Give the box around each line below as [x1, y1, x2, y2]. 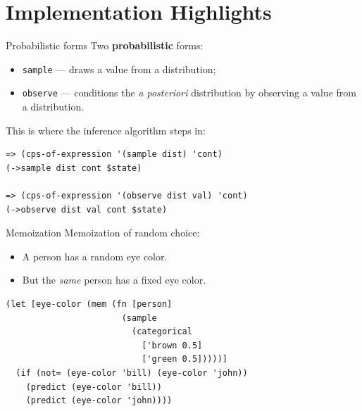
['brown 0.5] [142, 340, 203, 350]
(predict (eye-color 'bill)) [25, 381, 162, 392]
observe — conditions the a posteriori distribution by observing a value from [22, 85, 356, 100]
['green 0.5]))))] [142, 354, 227, 365]
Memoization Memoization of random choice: [6, 225, 200, 240]
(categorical [131, 327, 192, 337]
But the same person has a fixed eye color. [22, 272, 206, 287]
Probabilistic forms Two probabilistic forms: [6, 38, 204, 53]
